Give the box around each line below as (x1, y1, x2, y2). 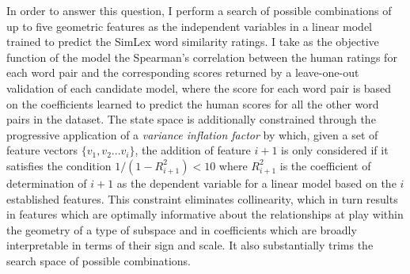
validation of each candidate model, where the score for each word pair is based (6, 79, 392, 96)
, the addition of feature (135, 142, 251, 158)
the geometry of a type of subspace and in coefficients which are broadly (6, 221, 357, 238)
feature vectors (6, 142, 78, 158)
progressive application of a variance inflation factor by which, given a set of (6, 126, 378, 143)
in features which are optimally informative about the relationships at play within (6, 206, 404, 223)
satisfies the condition (6, 157, 112, 173)
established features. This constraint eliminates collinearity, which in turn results (6, 190, 398, 207)
